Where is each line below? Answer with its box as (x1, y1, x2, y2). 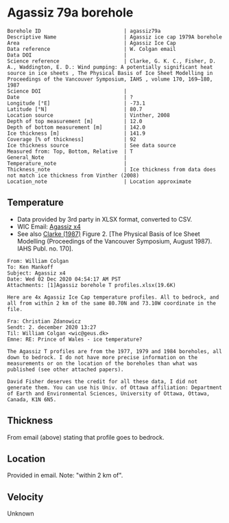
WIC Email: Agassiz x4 (16, 222, 81, 231)
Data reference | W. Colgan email (7, 45, 176, 52)
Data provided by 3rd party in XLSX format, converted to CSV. (16, 215, 193, 223)
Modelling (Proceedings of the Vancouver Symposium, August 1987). (16, 237, 213, 245)
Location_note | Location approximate (7, 178, 192, 185)
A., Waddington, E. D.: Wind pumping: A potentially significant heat (7, 63, 213, 70)
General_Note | (7, 153, 128, 161)
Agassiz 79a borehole (7, 5, 134, 21)
